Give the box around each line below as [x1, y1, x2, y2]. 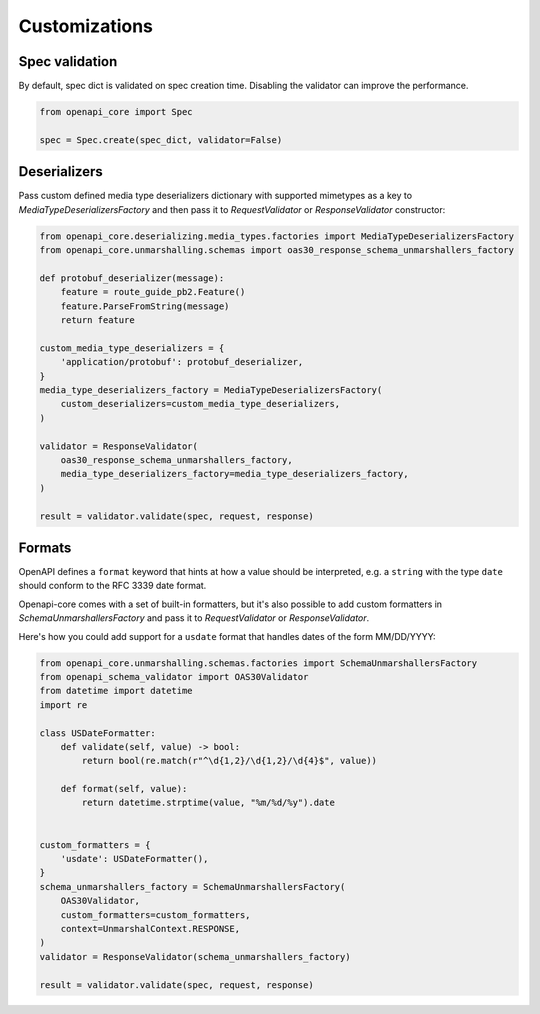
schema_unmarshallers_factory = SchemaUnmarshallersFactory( [39, 881, 346, 892]
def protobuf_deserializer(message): [39, 272, 225, 284]
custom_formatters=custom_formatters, [60, 909, 251, 920]
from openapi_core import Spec [39, 106, 194, 118]
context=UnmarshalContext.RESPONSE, [60, 923, 240, 934]
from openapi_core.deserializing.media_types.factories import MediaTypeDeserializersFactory [39, 230, 515, 242]
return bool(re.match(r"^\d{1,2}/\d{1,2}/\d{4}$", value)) [81, 755, 378, 767]
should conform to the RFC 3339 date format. [18, 580, 207, 592]
